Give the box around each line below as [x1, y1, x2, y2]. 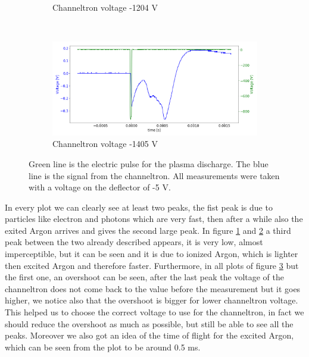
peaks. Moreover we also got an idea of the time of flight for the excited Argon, [5, 329, 294, 342]
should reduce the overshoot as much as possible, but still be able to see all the [5, 317, 294, 330]
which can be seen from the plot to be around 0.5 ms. [5, 340, 201, 353]
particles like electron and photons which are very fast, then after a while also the [5, 212, 303, 225]
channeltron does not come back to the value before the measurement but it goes [5, 282, 301, 295]
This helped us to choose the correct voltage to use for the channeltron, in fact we [5, 306, 304, 318]
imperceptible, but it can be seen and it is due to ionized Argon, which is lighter [5, 248, 298, 260]
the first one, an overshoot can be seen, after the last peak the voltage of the [5, 271, 284, 283]
